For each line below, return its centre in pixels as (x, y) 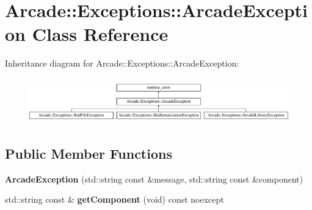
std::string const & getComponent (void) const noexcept (114, 199)
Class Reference (100, 34)
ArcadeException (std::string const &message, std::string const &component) (154, 179)
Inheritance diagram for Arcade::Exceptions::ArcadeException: (122, 63)
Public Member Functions (89, 153)
